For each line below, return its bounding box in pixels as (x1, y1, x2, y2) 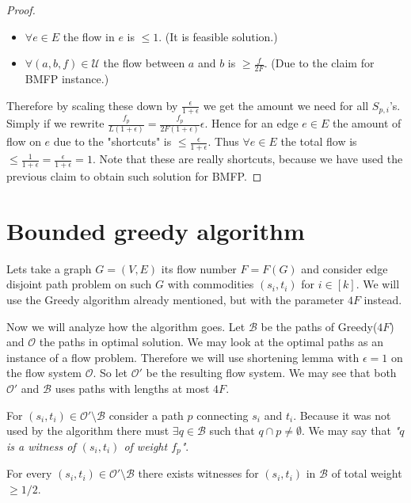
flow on (6, 133, 41, 150)
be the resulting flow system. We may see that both (146, 364, 397, 381)
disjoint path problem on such (6, 276, 152, 292)
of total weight (331, 465, 402, 482)
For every (6, 465, 52, 482)
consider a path (108, 406, 184, 423)
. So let (93, 364, 128, 381)
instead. (363, 292, 402, 308)
